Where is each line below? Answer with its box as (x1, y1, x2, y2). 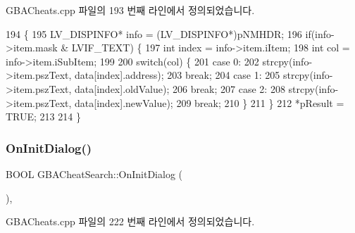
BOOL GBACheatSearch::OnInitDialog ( (6, 166, 182, 181)
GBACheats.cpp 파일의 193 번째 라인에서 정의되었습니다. (6, 3, 255, 17)
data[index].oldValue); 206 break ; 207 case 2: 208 (75, 81, 285, 96)
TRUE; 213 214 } (6, 109, 81, 124)
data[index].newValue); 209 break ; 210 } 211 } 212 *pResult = (75, 95, 344, 110)
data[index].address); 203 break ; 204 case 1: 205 (75, 68, 280, 82)
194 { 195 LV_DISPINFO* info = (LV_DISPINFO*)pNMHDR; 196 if (6, 26, 311, 41)
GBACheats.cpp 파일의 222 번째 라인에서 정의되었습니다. (6, 214, 255, 229)
